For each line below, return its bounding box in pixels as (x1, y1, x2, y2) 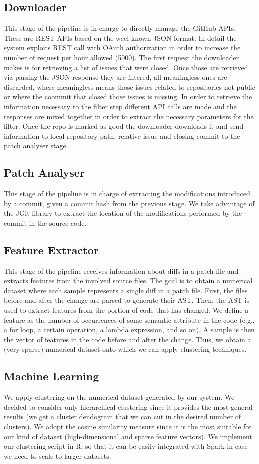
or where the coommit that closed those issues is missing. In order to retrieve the (4, 91, 252, 102)
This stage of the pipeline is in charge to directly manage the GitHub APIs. (4, 23, 236, 33)
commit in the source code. (4, 217, 87, 228)
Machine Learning (4, 368, 99, 384)
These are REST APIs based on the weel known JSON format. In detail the (4, 32, 237, 43)
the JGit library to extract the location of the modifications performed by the (4, 208, 242, 218)
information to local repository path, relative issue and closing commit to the (4, 130, 240, 141)
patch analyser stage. (4, 140, 68, 151)
